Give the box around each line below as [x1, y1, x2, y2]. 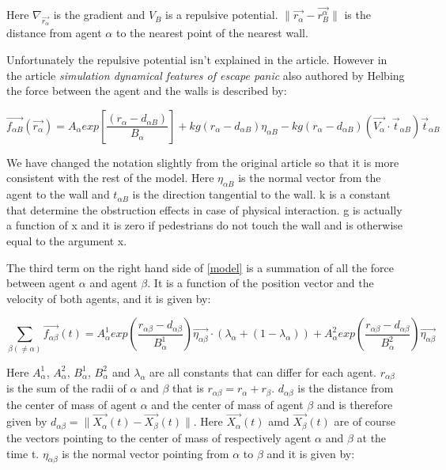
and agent [89, 275, 138, 291]
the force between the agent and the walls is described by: [6, 82, 287, 99]
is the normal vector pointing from [62, 445, 229, 461]
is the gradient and [53, 6, 146, 23]
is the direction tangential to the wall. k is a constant [132, 186, 391, 203]
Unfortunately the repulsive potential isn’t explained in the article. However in [6, 51, 387, 68]
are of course [334, 413, 396, 430]
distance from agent [6, 25, 102, 41]
